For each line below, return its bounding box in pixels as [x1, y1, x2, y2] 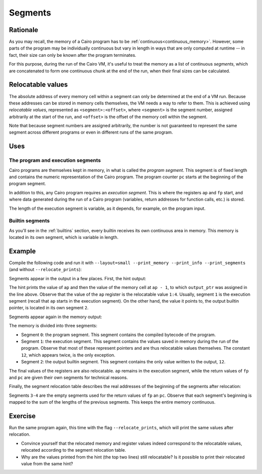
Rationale [9, 26, 38, 34]
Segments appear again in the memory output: [9, 314, 102, 320]
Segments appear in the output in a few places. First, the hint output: [9, 275, 147, 281]
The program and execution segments [9, 157, 101, 164]
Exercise [9, 412, 36, 420]
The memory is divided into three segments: [9, 323, 98, 329]
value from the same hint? [21, 460, 73, 466]
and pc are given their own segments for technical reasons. [9, 374, 128, 380]
